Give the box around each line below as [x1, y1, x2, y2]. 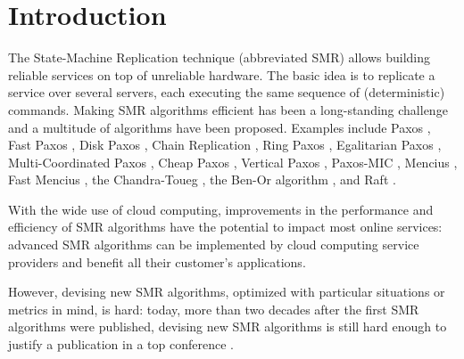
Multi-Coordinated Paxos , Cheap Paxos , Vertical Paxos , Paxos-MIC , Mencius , [8, 152, 458, 171]
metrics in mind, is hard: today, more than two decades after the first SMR [8, 299, 419, 318]
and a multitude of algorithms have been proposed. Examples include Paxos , [8, 118, 431, 136]
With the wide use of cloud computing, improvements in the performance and [8, 200, 434, 218]
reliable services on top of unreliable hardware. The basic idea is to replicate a [8, 65, 435, 84]
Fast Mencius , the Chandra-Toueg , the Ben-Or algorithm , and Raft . [8, 170, 396, 189]
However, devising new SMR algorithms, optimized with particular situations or [8, 282, 445, 301]
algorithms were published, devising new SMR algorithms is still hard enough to [8, 317, 447, 336]
